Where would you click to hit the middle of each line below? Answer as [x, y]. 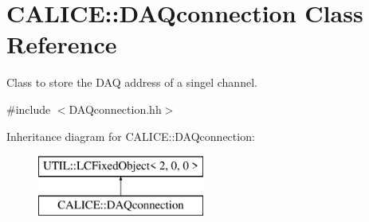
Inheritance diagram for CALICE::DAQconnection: [131, 136]
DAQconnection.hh [115, 109]
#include [29, 109]
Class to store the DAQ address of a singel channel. [132, 82]
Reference [62, 44]
